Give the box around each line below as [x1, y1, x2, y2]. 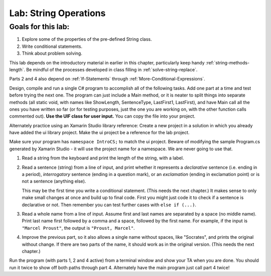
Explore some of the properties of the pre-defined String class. [22, 36, 153, 42]
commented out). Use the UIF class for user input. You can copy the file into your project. [9, 113, 196, 119]
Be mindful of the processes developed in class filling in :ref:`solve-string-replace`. [26, 66, 198, 72]
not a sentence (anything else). [22, 178, 86, 185]
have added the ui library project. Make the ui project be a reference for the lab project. [9, 130, 190, 136]
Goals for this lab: [9, 22, 70, 31]
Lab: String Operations [9, 8, 106, 19]
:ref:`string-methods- [206, 59, 250, 65]
